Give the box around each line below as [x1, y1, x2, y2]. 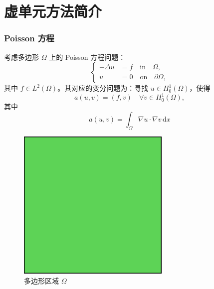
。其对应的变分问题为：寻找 [57, 83, 149, 93]
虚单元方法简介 [4, 1, 102, 21]
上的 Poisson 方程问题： [49, 51, 126, 62]
